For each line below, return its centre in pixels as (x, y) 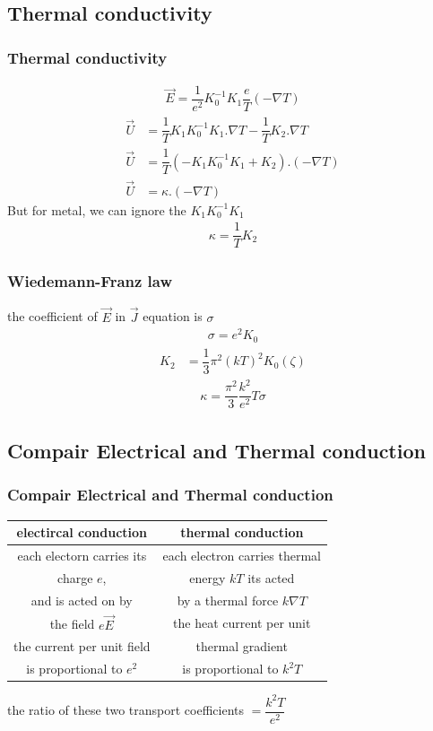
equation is (173, 316)
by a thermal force (228, 600)
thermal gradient (242, 646)
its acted (271, 577)
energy (208, 577)
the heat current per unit (242, 623)
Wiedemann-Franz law (90, 281)
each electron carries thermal (242, 555)
